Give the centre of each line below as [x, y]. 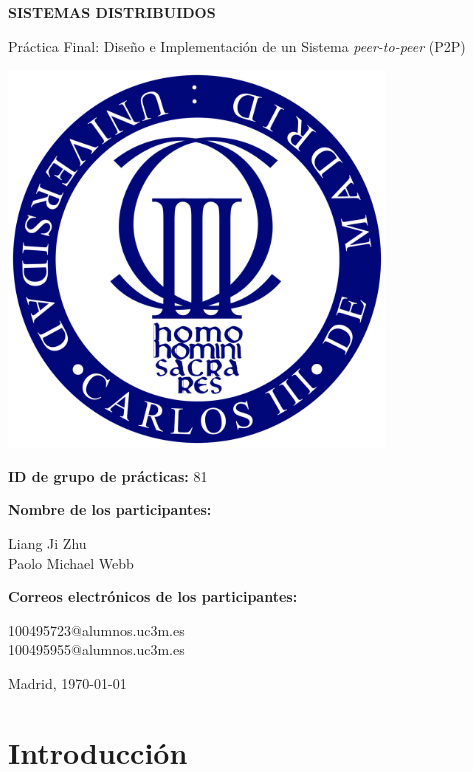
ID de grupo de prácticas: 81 [108, 475]
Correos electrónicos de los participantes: [153, 596]
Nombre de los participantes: [110, 509]
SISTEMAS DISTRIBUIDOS [112, 12]
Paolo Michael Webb [71, 562]
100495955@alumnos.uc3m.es [96, 649]
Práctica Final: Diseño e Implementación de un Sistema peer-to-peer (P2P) [237, 45]
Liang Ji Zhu [47, 542]
